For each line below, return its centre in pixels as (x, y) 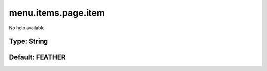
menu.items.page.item (57, 13)
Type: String (29, 42)
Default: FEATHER (37, 57)
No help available (27, 28)
